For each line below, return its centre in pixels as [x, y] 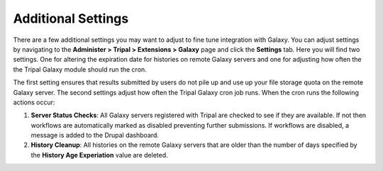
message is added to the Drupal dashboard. [95, 136]
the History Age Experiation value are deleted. [99, 155]
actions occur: [34, 102]
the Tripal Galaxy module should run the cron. [80, 69]
